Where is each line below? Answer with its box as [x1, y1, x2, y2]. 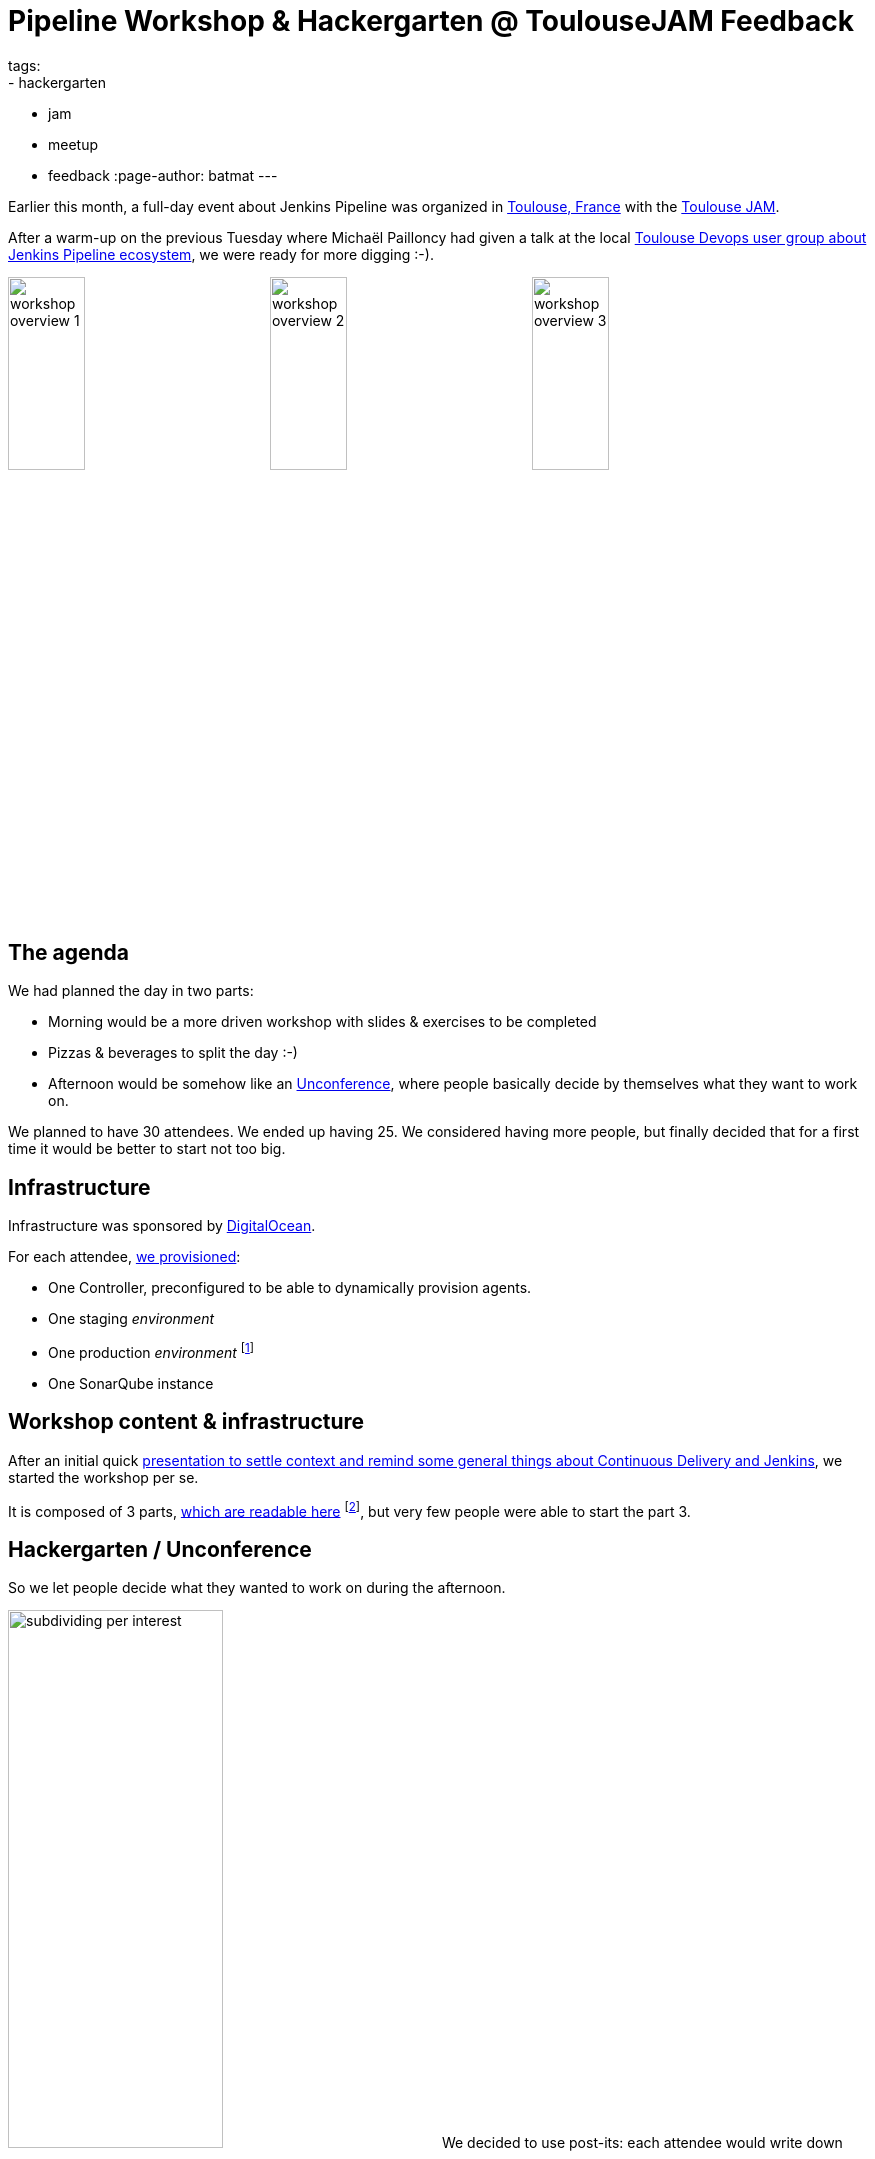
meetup [48, 135, 99, 153]
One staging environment [48, 1310, 215, 1328]
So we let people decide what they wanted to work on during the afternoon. [8, 1579, 506, 1597]
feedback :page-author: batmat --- [48, 166, 278, 184]
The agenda [8, 939, 130, 965]
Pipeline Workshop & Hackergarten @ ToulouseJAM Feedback [8, 4, 854, 38]
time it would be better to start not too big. [8, 1140, 286, 1158]
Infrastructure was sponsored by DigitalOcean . [8, 1217, 316, 1235]
